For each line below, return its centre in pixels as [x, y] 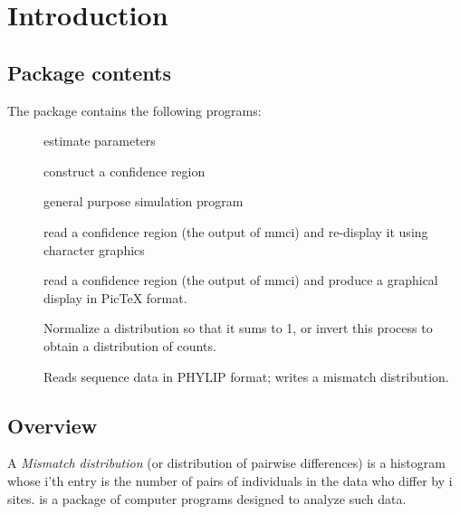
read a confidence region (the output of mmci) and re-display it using [236, 231]
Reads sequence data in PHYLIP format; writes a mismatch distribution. [246, 376]
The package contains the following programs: [134, 110]
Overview [53, 425]
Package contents [89, 72]
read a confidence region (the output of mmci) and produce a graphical [241, 280]
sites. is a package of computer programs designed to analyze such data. [207, 498]
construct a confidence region [125, 171]
